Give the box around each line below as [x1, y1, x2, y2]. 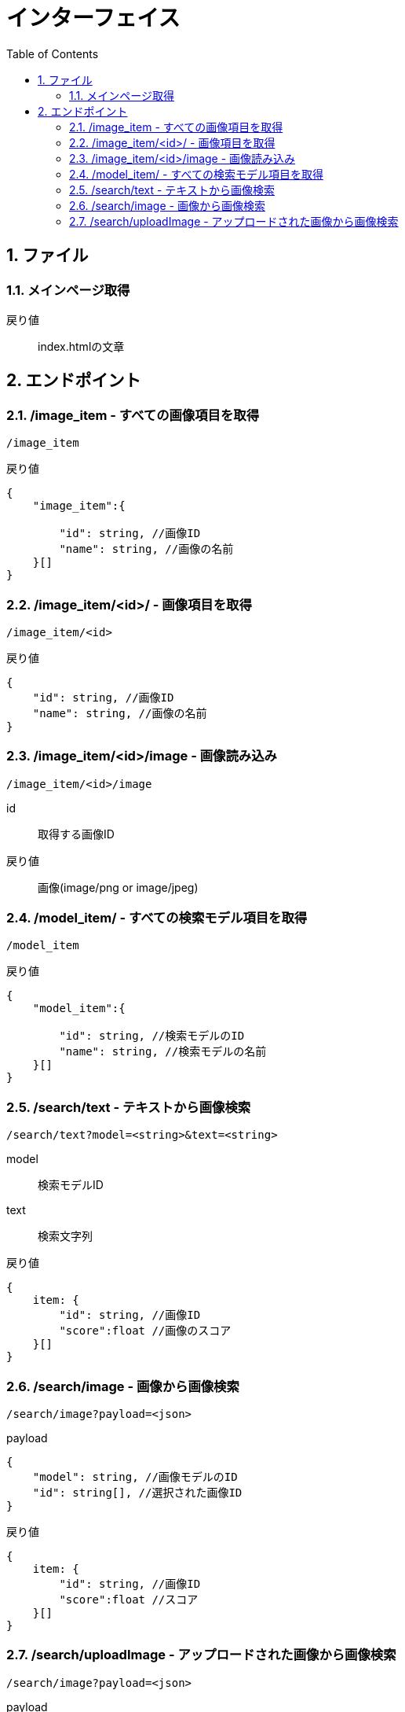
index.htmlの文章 [38, 339, 125, 353]
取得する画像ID [38, 827, 115, 841]
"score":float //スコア [59, 1592, 199, 1606]
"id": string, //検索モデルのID [59, 1029, 245, 1043]
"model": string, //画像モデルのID [32, 1470, 238, 1483]
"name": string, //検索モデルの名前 [59, 1045, 267, 1058]
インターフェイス [6, 5, 181, 31]
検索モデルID [38, 1178, 104, 1192]
